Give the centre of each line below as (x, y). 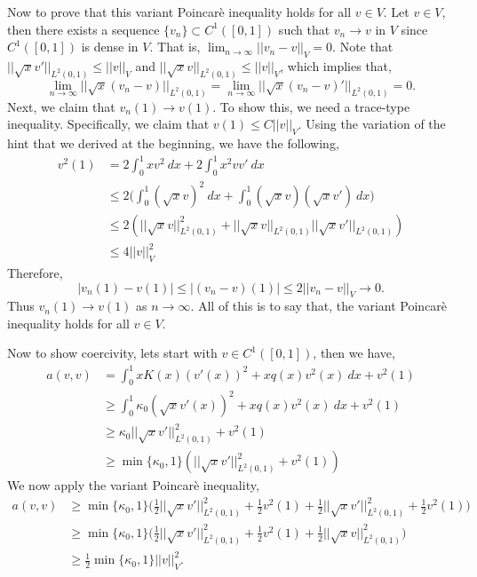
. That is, (175, 47)
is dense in (110, 47)
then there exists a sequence (83, 29)
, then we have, (354, 353)
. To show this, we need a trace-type (311, 106)
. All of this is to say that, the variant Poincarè (319, 306)
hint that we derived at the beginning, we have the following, (173, 143)
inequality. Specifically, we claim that (108, 124)
